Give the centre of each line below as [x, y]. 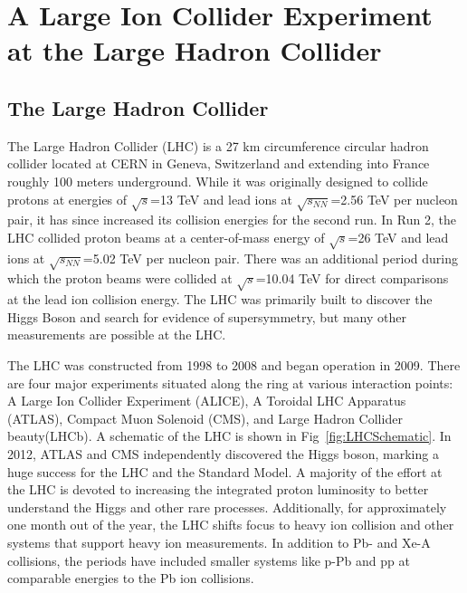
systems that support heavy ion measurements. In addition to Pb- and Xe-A [219, 542]
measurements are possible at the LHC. [117, 335]
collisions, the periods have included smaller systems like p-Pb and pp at [209, 560]
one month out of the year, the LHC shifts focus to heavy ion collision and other [231, 525]
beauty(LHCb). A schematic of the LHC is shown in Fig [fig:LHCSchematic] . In [229, 436]
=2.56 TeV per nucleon [394, 199]
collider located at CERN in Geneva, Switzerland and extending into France [219, 163]
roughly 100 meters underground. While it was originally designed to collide [218, 181]
